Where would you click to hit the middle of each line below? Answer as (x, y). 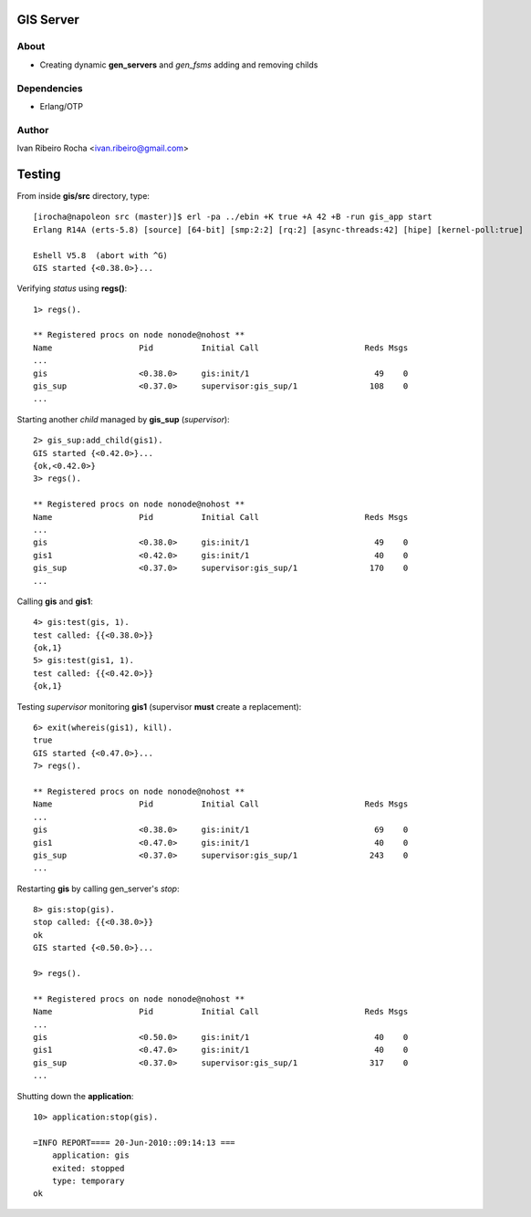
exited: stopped (88, 1168)
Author (33, 130)
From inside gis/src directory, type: (83, 195)
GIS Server (48, 20)
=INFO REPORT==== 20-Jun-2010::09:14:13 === (135, 1142)
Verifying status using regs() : (72, 288)
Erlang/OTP (62, 106)
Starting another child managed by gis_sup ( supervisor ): (123, 419)
